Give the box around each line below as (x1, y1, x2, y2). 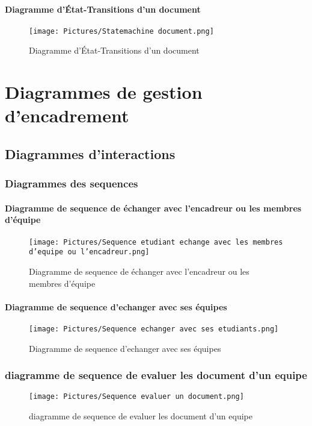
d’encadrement (5, 103, 129, 128)
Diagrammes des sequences (5, 176, 138, 191)
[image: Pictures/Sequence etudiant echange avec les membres (29, 237, 283, 246)
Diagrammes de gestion (5, 80, 203, 104)
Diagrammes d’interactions (5, 145, 176, 163)
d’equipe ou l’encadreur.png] (29, 248, 150, 257)
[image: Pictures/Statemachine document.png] (29, 27, 214, 36)
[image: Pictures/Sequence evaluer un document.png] (29, 392, 244, 401)
